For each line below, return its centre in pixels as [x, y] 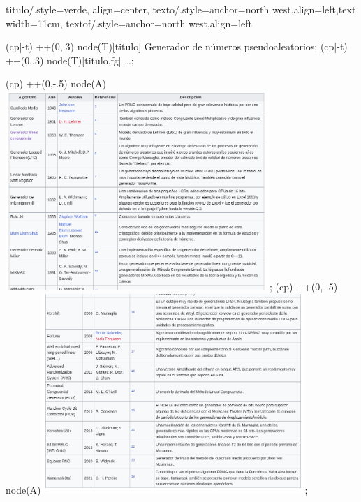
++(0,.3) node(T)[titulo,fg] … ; [70, 60]
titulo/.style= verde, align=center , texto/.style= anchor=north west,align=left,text [181, 9]
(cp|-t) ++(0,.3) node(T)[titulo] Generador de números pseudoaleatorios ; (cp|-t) [177, 46]
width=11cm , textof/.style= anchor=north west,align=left [129, 23]
